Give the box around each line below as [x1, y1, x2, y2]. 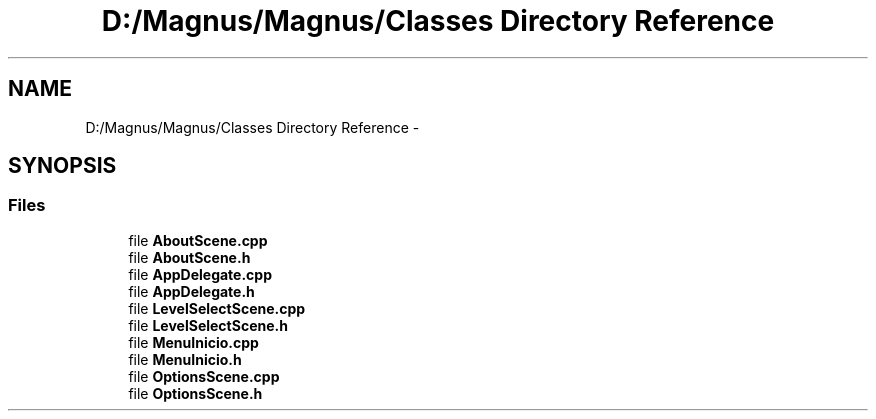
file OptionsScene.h [128, 384, 263, 402]
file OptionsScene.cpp [128, 367, 280, 385]
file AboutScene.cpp [128, 231, 268, 249]
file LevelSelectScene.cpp [128, 299, 306, 317]
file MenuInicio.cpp [128, 333, 259, 351]
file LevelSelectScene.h [128, 316, 288, 334]
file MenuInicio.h [128, 350, 242, 368]
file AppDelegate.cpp [128, 265, 273, 283]
